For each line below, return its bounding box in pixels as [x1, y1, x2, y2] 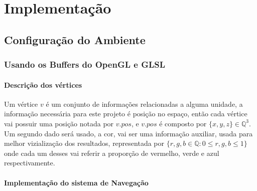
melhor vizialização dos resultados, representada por [4, 138, 165, 148]
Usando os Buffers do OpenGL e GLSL [4, 58, 166, 71]
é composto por [159, 118, 207, 128]
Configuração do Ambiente [4, 32, 146, 47]
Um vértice [4, 98, 38, 109]
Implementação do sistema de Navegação [4, 177, 149, 187]
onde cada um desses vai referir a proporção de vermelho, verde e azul [4, 147, 219, 158]
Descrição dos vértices [4, 79, 82, 90]
